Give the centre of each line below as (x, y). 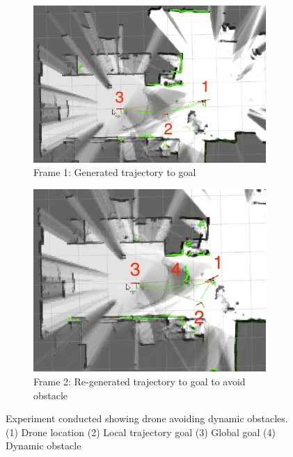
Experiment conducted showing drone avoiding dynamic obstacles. (147, 418)
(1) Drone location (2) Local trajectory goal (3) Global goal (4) (141, 432)
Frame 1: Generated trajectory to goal (115, 172)
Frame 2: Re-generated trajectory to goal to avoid (140, 382)
